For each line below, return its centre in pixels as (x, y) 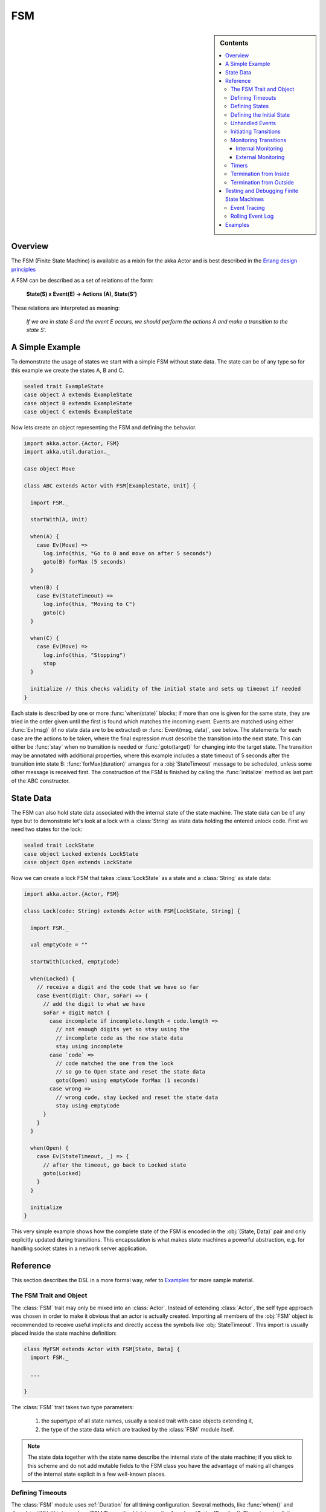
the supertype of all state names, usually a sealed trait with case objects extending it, (147, 1421)
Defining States (249, 106)
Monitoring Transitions (258, 140)
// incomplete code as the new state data (119, 1038)
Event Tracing (248, 207)
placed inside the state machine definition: (64, 1333)
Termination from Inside (260, 174)
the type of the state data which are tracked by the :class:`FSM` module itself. (138, 1429)
